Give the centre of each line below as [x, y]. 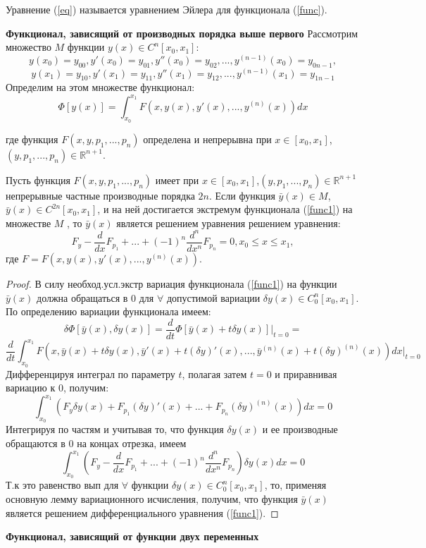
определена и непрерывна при [207, 139]
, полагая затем [214, 373]
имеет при [177, 179]
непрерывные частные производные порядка [100, 195]
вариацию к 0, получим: [57, 388]
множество [29, 47]
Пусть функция [38, 179]
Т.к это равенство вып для [62, 485]
